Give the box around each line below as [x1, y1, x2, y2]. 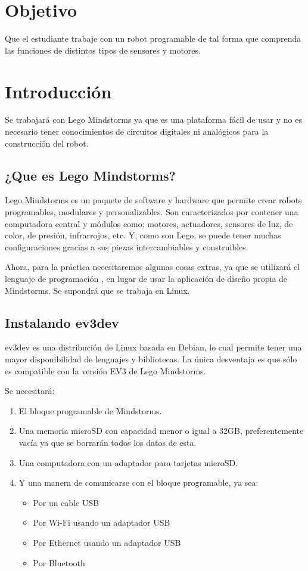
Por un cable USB [33, 496, 99, 508]
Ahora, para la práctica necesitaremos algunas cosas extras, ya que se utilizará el [5, 260, 300, 273]
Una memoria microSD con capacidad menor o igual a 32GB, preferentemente [18, 424, 304, 437]
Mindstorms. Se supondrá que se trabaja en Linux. [5, 284, 190, 296]
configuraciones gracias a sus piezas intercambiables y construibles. [5, 240, 248, 253]
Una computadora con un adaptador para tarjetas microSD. [18, 456, 238, 468]
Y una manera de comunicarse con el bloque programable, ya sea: [18, 476, 259, 489]
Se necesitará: [5, 384, 55, 397]
